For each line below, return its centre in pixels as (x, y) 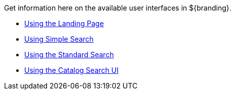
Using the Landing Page (64, 23)
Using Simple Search (59, 39)
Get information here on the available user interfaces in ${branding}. (118, 8)
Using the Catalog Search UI (72, 70)
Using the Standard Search (69, 55)
